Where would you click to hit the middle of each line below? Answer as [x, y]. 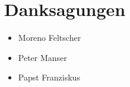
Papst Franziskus [49, 77]
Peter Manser [42, 57]
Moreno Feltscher [50, 38]
